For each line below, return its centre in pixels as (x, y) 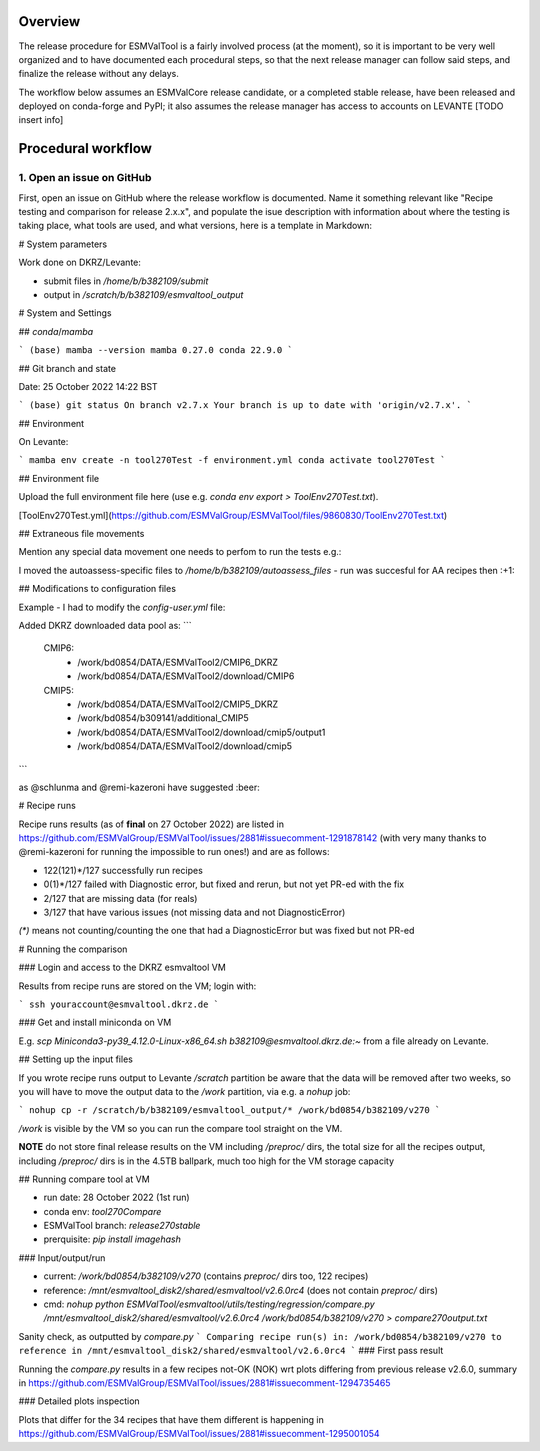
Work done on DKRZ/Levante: (80, 262)
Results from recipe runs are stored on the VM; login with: (137, 986)
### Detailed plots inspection (79, 1401)
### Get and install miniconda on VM (95, 1022)
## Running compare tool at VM (84, 1179)
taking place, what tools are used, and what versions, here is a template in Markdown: (195, 226)
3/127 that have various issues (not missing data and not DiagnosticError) (194, 912)
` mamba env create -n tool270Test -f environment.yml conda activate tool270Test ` (232, 460)
